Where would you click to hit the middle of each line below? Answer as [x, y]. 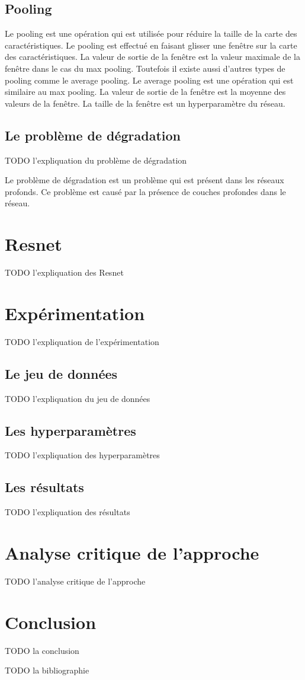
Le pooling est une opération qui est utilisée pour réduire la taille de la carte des [151, 33]
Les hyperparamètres [70, 430]
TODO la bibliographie [47, 670]
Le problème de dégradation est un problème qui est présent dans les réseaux [145, 180]
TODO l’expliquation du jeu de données [78, 398]
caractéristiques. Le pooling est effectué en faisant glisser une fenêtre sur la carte [151, 45]
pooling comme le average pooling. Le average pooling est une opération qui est [149, 80]
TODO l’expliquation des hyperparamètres [82, 455]
